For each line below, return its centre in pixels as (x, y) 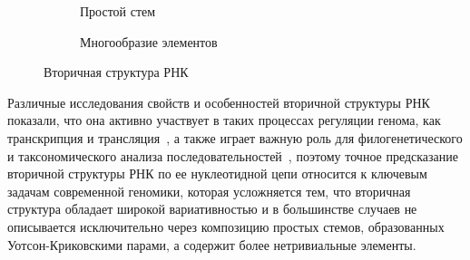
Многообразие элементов (149, 41)
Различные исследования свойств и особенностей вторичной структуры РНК (219, 102)
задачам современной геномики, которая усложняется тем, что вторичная (209, 191)
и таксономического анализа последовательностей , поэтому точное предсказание (233, 155)
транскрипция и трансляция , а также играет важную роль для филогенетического (235, 137)
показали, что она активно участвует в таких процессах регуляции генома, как (224, 120)
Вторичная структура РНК (116, 72)
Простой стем (118, 11)
